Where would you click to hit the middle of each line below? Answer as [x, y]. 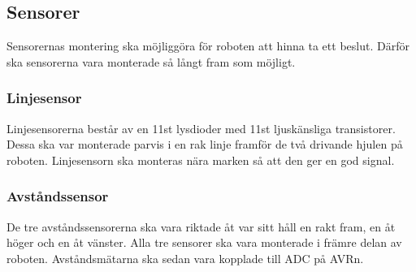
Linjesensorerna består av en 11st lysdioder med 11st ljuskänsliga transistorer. [201, 128]
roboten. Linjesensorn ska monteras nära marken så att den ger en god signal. [201, 160]
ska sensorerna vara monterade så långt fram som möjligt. [151, 61]
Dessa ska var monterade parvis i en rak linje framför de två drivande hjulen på [205, 144]
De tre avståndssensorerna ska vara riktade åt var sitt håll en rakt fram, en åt [201, 226]
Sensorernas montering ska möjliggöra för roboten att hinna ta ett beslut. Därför [208, 46]
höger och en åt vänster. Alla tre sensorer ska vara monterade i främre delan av [204, 242]
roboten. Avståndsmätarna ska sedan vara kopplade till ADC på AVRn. [185, 258]
